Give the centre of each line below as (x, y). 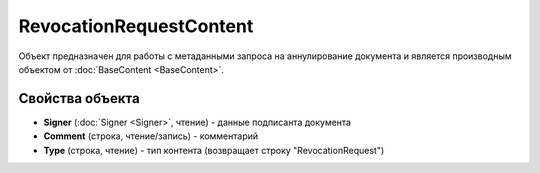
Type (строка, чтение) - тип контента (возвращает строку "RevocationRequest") (214, 150)
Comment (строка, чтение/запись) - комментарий (151, 136)
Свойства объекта (79, 98)
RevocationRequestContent (136, 26)
